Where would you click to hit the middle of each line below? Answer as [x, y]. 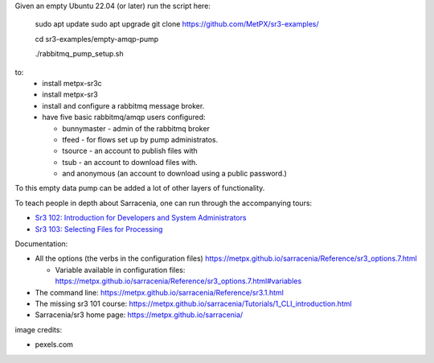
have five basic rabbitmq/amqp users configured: [124, 118]
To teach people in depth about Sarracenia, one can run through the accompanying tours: [164, 203]
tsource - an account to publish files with [130, 151]
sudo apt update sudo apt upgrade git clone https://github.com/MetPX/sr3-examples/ [177, 24]
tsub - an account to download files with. [130, 162]
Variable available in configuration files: [120, 270]
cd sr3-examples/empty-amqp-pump [97, 39]
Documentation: [41, 244]
